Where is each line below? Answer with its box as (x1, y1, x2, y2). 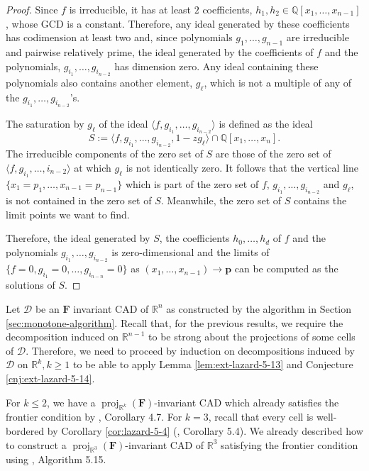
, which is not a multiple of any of (204, 74, 352, 89)
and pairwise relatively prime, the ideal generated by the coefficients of (6, 44, 314, 59)
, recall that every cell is (208, 409, 314, 424)
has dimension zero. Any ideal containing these (114, 58, 319, 73)
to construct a (6, 437, 67, 452)
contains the (293, 193, 347, 208)
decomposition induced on (6, 329, 119, 344)
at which (74, 160, 111, 174)
